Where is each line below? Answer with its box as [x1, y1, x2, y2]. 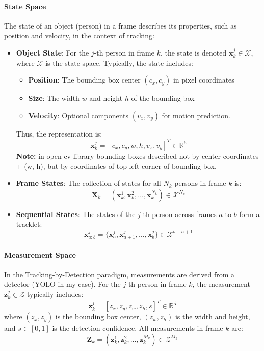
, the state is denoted [160, 47, 227, 58]
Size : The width [28, 93, 80, 103]
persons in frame [174, 178, 226, 188]
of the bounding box [131, 93, 195, 103]
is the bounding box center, [55, 311, 141, 322]
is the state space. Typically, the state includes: [45, 57, 193, 68]
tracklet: [16, 219, 42, 229]
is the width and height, [175, 311, 250, 322]
